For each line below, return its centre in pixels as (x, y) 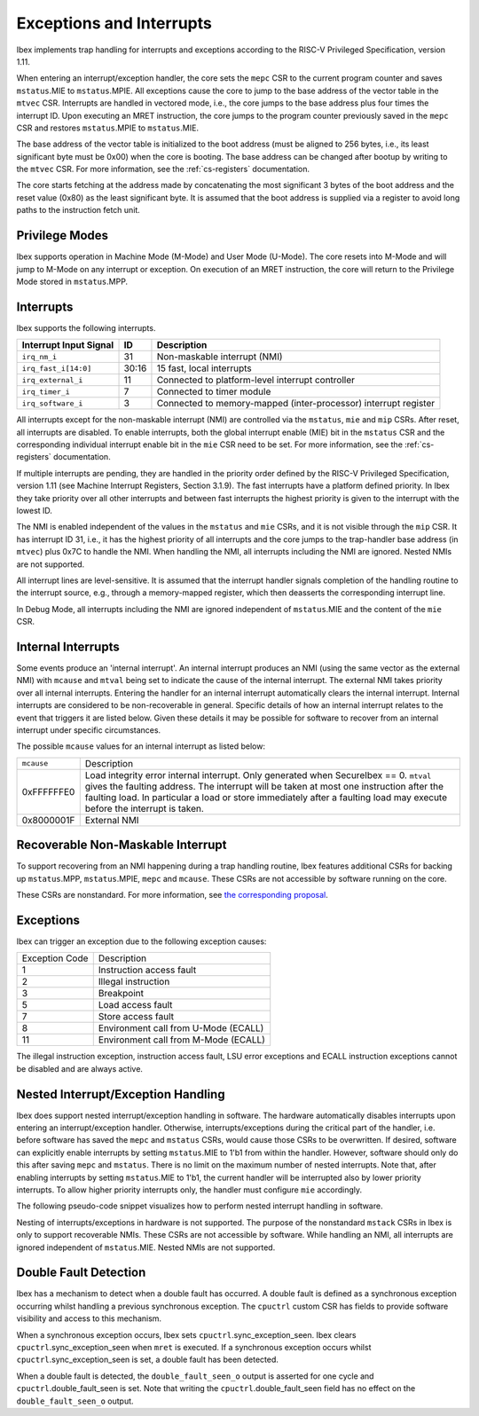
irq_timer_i (46, 392)
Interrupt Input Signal (68, 345)
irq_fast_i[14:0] (57, 368)
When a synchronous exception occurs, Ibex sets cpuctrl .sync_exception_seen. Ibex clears (186, 1334)
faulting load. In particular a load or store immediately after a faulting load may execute (266, 797)
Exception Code (55, 958)
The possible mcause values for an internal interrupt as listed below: (141, 746)
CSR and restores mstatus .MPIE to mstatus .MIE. (108, 128)
